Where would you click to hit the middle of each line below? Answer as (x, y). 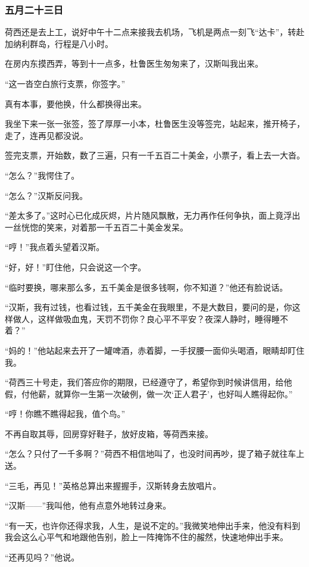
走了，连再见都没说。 (46, 135)
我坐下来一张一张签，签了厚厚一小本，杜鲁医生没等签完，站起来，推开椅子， (155, 124)
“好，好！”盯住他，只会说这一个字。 (76, 267)
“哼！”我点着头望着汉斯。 (55, 247)
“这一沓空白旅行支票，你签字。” (65, 83)
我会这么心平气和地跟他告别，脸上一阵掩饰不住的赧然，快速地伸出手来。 (146, 537)
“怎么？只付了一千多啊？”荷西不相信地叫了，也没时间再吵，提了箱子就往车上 (155, 454)
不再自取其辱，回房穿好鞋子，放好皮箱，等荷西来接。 (109, 433)
